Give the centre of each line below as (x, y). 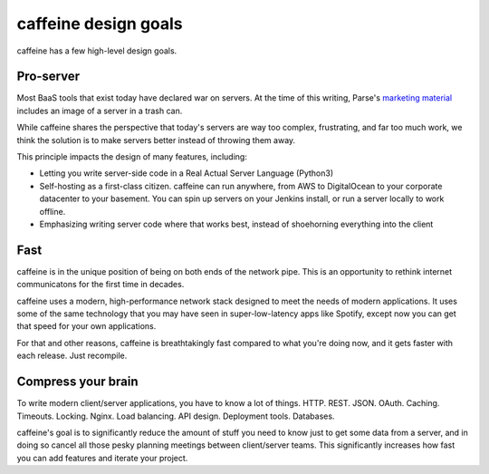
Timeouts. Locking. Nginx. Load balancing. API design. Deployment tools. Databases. (176, 416)
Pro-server (48, 77)
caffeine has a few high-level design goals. (97, 51)
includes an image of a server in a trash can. (100, 111)
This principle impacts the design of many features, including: (132, 157)
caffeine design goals (100, 24)
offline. (53, 211)
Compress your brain (78, 382)
